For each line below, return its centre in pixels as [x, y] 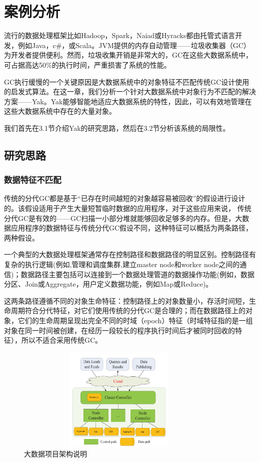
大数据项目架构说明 [55, 454]
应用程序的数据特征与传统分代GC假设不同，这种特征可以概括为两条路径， [132, 228]
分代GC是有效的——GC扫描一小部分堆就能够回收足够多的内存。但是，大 [123, 218]
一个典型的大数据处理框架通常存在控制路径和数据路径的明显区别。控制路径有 [130, 254]
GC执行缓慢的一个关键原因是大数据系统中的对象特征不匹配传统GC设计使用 [127, 81]
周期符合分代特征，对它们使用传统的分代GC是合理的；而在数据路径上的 [128, 310]
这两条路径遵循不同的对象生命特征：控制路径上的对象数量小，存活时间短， [126, 300]
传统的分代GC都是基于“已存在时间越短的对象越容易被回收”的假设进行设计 [125, 198]
